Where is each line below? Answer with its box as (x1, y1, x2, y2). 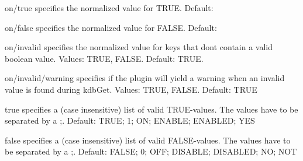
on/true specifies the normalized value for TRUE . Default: (5, 2, 214, 13)
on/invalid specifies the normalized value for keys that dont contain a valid (5, 41, 273, 53)
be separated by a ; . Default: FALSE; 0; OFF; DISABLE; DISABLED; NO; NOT (5, 145, 297, 157)
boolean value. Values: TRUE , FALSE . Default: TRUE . (5, 52, 204, 64)
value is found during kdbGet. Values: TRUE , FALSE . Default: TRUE (5, 83, 257, 95)
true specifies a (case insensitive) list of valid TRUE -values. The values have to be (5, 103, 298, 115)
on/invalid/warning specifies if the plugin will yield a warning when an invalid (5, 72, 285, 84)
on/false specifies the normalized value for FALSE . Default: (5, 21, 217, 33)
